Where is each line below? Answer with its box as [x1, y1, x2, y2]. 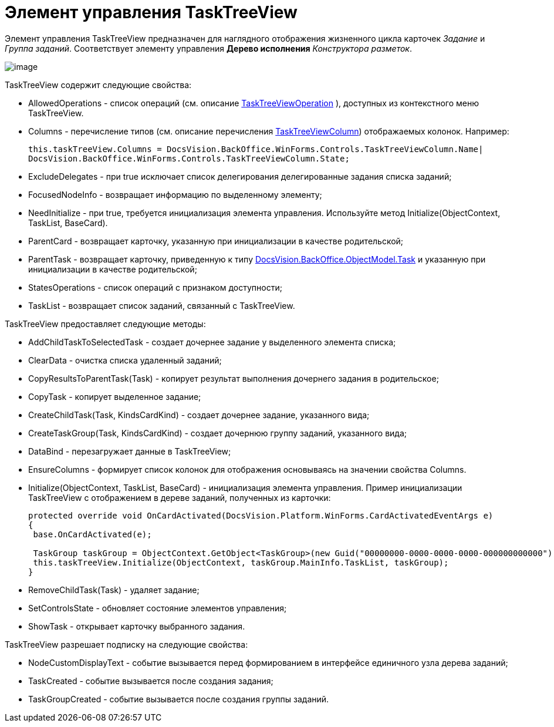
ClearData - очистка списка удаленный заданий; [28, 355, 222, 365]
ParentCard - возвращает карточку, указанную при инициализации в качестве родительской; [28, 235, 404, 246]
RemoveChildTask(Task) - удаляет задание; [28, 584, 200, 595]
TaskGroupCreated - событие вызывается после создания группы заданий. [28, 694, 329, 704]
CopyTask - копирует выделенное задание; [28, 391, 201, 402]
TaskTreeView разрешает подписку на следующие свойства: [5, 639, 248, 649]
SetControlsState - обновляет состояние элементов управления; [28, 603, 287, 613]
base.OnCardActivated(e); [33, 529, 152, 539]
